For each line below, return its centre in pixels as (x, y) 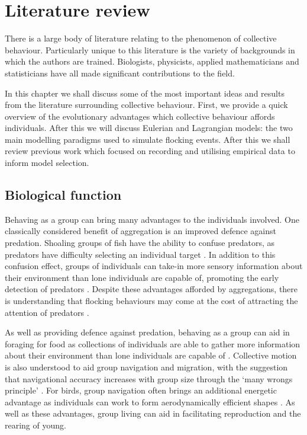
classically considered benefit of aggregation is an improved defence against (140, 231)
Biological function (63, 195)
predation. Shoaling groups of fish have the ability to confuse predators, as (140, 243)
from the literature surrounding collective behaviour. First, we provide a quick (146, 105)
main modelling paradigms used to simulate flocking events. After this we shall (148, 139)
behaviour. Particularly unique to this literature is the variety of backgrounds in (150, 49)
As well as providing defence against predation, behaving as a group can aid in (147, 332)
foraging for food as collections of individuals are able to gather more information (153, 343)
